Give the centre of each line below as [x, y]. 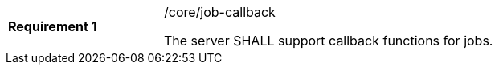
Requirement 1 [53, 26]
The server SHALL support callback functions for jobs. [329, 41]
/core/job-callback [220, 12]
